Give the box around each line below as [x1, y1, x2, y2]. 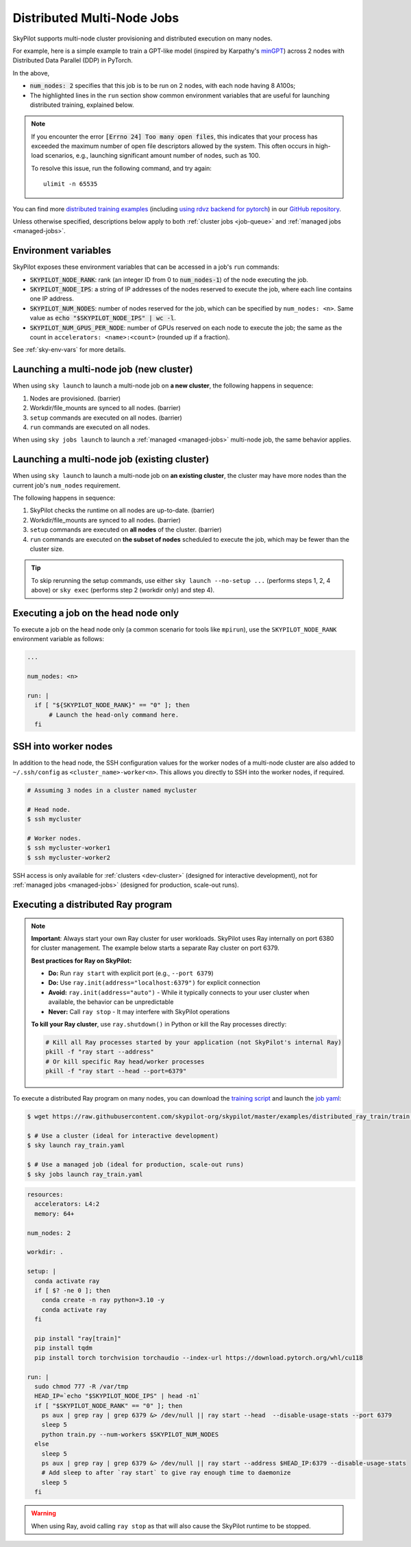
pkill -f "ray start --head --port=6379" [45, 1067, 187, 1075]
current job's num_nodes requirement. [12, 481, 121, 490]
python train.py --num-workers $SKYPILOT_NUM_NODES [41, 1430, 219, 1438]
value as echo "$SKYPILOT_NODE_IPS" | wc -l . [29, 314, 176, 322]
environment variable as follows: [12, 635, 104, 643]
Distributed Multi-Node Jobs [12, 10, 179, 25]
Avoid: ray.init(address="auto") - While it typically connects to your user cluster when [48, 988, 310, 996]
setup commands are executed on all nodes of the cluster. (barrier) [29, 525, 222, 534]
